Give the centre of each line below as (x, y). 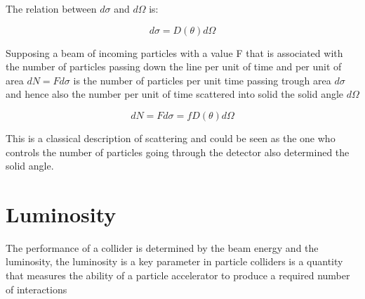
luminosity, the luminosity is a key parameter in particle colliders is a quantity (174, 261)
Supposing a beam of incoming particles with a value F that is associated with (174, 52)
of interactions (36, 289)
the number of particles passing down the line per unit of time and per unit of (174, 66)
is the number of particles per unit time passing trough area (202, 80)
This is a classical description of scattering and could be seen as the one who (171, 138)
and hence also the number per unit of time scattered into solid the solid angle (175, 94)
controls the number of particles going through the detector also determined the (178, 152)
